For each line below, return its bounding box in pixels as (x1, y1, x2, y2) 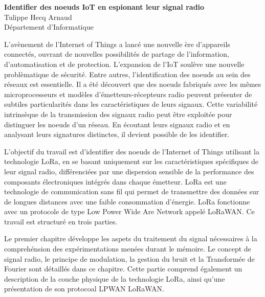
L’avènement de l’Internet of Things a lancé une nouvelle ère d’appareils (4, 38, 230, 49)
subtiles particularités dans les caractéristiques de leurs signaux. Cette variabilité (4, 99, 258, 109)
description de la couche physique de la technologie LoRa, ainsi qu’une (4, 273, 225, 284)
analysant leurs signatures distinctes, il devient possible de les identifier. (4, 129, 230, 140)
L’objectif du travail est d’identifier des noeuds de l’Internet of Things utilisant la (4, 146, 259, 156)
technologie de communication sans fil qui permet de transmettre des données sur (4, 186, 259, 197)
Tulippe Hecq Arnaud (4, 11, 72, 22)
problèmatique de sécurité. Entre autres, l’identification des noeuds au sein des (4, 68, 251, 79)
